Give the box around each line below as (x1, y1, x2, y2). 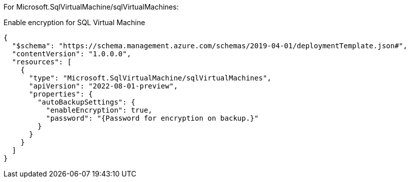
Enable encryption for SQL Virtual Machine (4, 18, 145, 27)
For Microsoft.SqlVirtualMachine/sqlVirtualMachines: (4, 3, 179, 11)
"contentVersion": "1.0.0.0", (12, 50, 131, 58)
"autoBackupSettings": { (37, 98, 136, 106)
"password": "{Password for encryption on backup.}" (46, 114, 259, 122)
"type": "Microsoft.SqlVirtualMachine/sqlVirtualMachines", (29, 74, 272, 82)
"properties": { (29, 90, 93, 98)
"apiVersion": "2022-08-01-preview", (29, 82, 178, 90)
